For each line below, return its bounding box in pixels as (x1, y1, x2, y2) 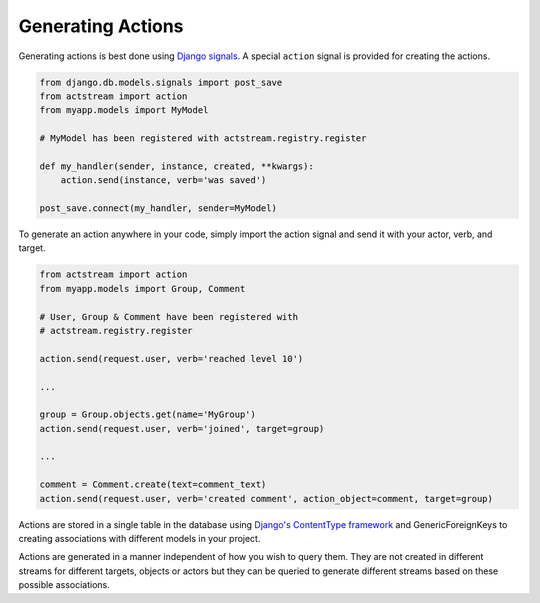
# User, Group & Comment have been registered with (39, 311, 299, 322)
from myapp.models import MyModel (39, 105, 209, 116)
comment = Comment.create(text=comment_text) (39, 479, 267, 490)
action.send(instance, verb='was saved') (60, 175, 267, 186)
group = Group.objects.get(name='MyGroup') (39, 409, 257, 420)
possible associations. (18, 579, 110, 591)
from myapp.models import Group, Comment (39, 283, 246, 294)
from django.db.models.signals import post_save (39, 76, 283, 88)
